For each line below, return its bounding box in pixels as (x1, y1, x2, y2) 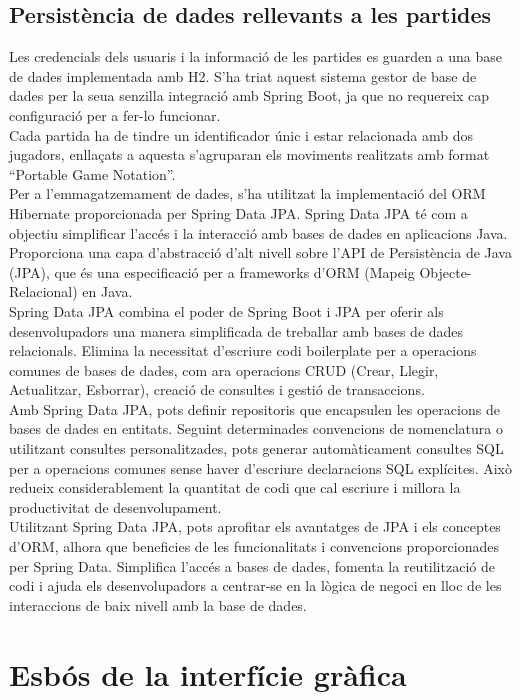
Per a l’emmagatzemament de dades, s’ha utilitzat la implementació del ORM (9, 183, 486, 204)
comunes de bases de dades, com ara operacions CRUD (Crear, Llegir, (9, 359, 439, 380)
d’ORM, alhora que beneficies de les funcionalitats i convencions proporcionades (9, 536, 499, 557)
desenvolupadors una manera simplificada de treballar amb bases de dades (9, 320, 464, 341)
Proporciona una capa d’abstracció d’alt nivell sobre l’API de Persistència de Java (9, 242, 512, 263)
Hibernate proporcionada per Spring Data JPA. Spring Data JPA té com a (9, 202, 468, 223)
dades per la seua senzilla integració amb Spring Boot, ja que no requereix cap (9, 85, 490, 106)
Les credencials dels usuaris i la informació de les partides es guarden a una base (9, 46, 502, 67)
